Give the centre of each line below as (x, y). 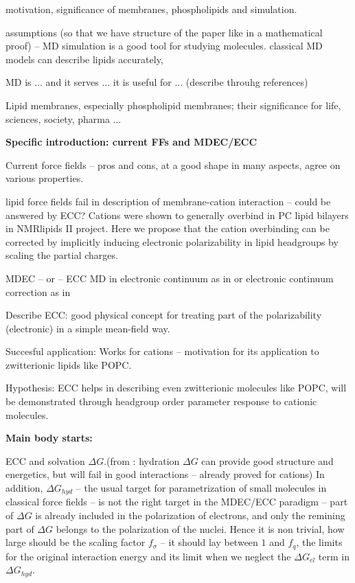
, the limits (319, 542)
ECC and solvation (45, 460)
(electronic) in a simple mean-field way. (88, 328)
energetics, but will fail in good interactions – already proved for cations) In (165, 474)
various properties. (45, 178)
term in (334, 556)
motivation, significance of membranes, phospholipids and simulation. (151, 9)
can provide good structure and (267, 460)
